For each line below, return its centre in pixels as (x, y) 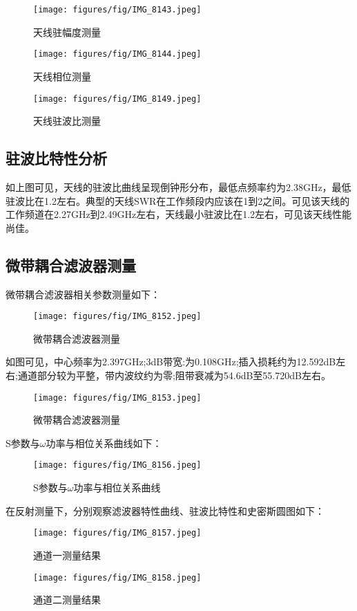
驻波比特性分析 (56, 158)
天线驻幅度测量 (67, 31)
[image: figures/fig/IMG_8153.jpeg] (117, 398)
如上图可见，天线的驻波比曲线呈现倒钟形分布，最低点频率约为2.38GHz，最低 (178, 186)
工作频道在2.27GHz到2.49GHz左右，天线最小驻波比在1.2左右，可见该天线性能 (179, 214)
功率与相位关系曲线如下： (104, 443)
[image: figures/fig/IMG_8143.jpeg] (117, 10)
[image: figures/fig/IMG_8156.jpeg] (117, 465)
